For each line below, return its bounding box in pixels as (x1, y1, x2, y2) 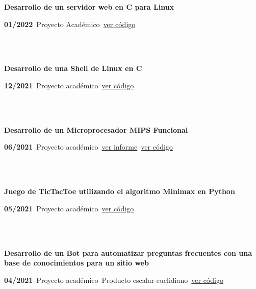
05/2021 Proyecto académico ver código (4, 203, 134, 213)
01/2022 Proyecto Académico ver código (4, 18, 136, 29)
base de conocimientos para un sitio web (4, 257, 149, 268)
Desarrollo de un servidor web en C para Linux (4, 2, 174, 12)
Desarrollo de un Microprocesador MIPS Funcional (4, 124, 188, 135)
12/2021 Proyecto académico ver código (4, 80, 134, 90)
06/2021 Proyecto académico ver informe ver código (4, 141, 173, 152)
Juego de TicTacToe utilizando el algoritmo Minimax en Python (4, 186, 235, 197)
